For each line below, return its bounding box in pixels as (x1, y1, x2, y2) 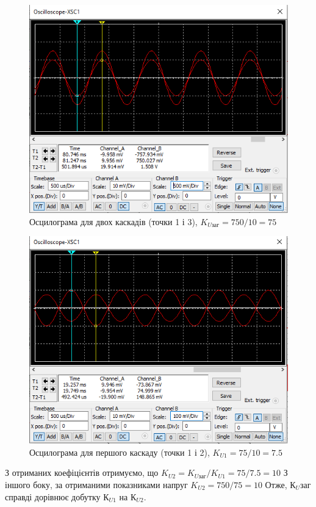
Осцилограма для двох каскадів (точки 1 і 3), (29, 215, 198, 228)
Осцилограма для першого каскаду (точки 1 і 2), (29, 445, 210, 458)
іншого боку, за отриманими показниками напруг (5, 478, 188, 491)
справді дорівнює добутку (5, 490, 101, 503)
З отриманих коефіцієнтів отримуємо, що (5, 466, 159, 479)
